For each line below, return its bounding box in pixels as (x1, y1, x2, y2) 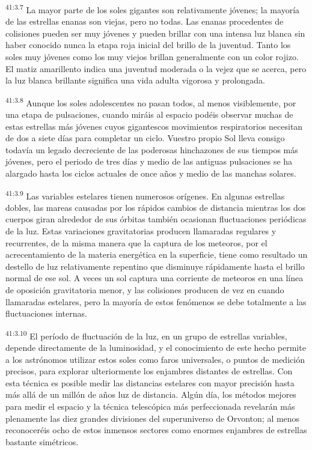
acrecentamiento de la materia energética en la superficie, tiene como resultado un (5, 248, 308, 261)
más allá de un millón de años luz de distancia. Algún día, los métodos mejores (5, 388, 296, 401)
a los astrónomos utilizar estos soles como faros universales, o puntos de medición (5, 353, 305, 365)
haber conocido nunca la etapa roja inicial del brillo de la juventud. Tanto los (5, 38, 291, 51)
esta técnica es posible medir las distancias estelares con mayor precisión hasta (5, 376, 295, 389)
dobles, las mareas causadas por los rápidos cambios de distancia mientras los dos (5, 201, 306, 213)
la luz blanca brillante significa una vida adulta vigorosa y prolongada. (5, 74, 266, 87)
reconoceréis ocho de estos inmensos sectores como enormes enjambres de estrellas (5, 424, 307, 436)
